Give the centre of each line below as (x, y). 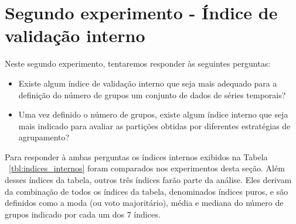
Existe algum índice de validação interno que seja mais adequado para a (148, 83)
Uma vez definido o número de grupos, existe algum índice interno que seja (153, 114)
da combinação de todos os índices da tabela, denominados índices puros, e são (147, 191)
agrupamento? (44, 137)
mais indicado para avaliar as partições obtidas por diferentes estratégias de (154, 125)
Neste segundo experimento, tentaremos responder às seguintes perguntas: (138, 63)
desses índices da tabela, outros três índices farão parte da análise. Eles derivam (148, 180)
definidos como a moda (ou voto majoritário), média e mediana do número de (144, 203)
